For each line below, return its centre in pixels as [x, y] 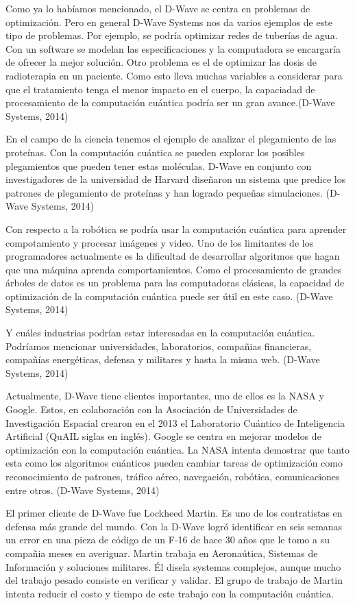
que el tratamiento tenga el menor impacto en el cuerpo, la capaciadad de [160, 89]
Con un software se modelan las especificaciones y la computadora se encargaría [173, 48]
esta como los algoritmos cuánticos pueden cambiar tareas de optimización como [174, 463]
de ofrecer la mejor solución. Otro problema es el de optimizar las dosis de [161, 62]
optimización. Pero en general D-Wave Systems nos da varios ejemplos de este [169, 22]
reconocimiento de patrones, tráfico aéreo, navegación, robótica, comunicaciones [173, 476]
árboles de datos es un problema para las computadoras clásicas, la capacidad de [175, 283]
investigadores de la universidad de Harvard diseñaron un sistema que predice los [176, 179]
